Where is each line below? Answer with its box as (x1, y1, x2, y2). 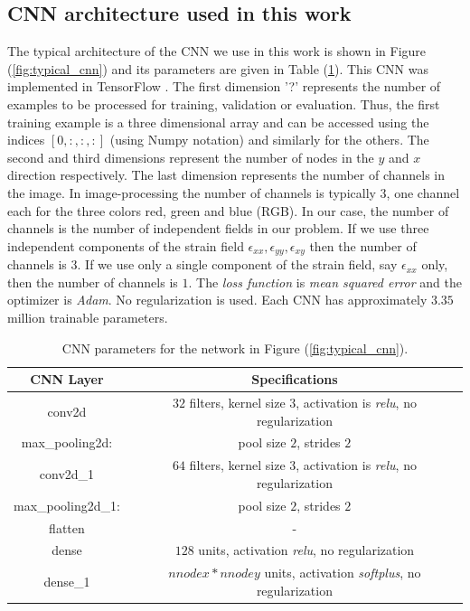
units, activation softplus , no (264, 563, 421, 582)
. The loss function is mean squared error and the (188, 272, 462, 291)
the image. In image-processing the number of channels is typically (7, 183, 376, 202)
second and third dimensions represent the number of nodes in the (7, 147, 374, 166)
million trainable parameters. (7, 307, 168, 326)
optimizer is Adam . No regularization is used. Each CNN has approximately (7, 290, 428, 309)
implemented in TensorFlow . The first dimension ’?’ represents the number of (7, 77, 441, 96)
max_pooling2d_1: (14, 495, 120, 514)
